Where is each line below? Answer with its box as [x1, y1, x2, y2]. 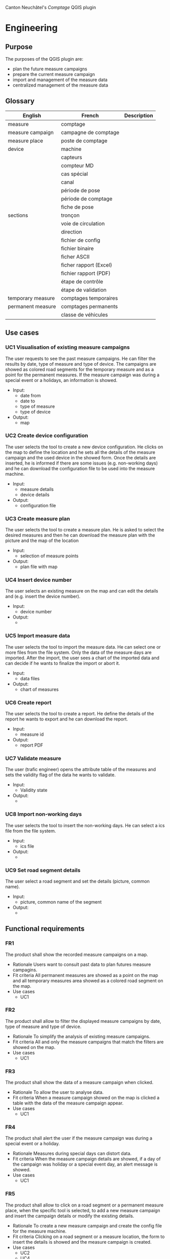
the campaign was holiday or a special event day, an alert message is [12, 1161, 158, 1167]
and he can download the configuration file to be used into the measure [5, 465, 155, 471]
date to [20, 398, 36, 404]
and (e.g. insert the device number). [5, 594, 81, 600]
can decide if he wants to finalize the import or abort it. [5, 660, 120, 666]
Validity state [20, 787, 48, 793]
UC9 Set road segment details [5, 866, 81, 873]
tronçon [60, 212, 80, 219]
